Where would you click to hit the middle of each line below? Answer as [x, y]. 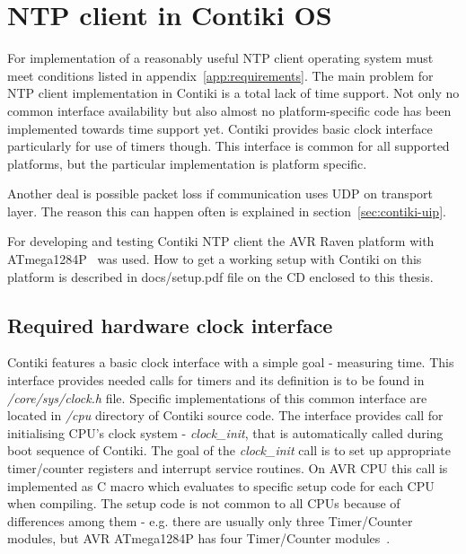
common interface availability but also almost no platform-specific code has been [229, 110]
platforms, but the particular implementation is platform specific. [187, 163]
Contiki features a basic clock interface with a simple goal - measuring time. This [231, 362]
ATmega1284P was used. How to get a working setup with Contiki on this [215, 259]
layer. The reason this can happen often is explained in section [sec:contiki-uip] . [227, 211]
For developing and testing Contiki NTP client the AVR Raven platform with [221, 241]
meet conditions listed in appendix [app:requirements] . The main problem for [220, 75]
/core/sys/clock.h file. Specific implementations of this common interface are [217, 397]
